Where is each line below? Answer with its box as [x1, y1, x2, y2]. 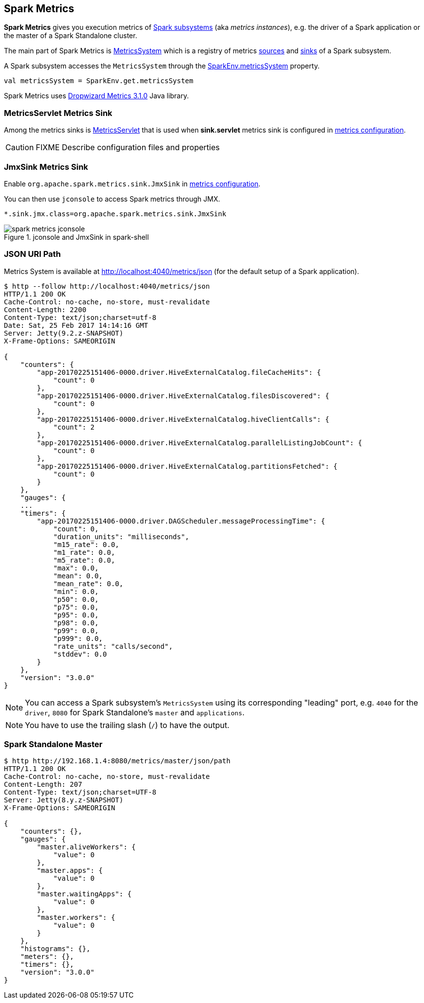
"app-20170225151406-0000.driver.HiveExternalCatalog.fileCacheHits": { [37, 368, 321, 376]
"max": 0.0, [53, 564, 99, 572]
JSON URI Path [4, 249, 61, 259]
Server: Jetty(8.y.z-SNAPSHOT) [4, 796, 124, 804]
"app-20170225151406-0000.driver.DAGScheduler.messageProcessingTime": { [37, 517, 325, 525]
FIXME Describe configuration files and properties [36, 142, 220, 153]
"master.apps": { [37, 866, 103, 875]
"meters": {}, [20, 953, 74, 961]
